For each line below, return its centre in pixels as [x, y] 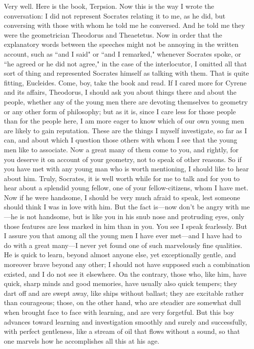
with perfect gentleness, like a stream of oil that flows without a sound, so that [122, 331]
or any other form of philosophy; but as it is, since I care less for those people [120, 111]
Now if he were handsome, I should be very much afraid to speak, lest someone [122, 197]
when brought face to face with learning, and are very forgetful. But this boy [119, 312]
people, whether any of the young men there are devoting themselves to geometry [126, 101]
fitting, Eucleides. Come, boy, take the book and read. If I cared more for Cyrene [125, 82]
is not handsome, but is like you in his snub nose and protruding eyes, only [132, 216]
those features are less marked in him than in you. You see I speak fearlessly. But [126, 226]
